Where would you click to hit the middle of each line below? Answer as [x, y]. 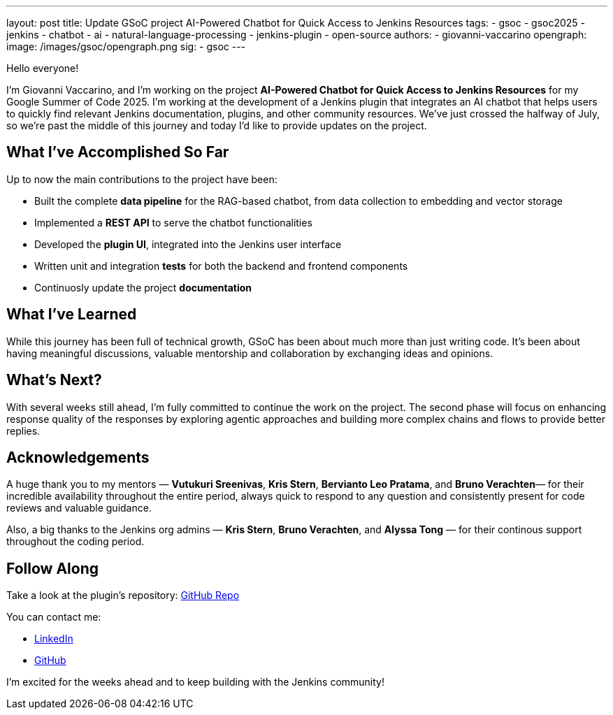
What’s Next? [54, 380]
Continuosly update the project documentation [143, 287]
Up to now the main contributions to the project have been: [142, 179]
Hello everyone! [43, 68]
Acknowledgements [78, 457]
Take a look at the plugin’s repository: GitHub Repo [123, 595]
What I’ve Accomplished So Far [118, 152]
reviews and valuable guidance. [79, 508]
